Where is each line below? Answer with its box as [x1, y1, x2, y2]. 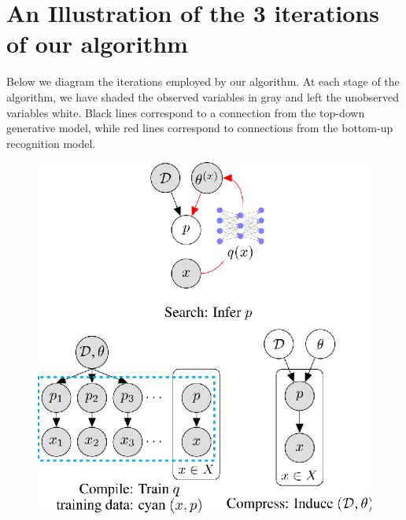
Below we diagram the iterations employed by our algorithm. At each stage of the [6, 73, 400, 90]
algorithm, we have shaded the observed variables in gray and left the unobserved [6, 88, 400, 105]
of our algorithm [6, 28, 188, 60]
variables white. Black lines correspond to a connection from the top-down [6, 104, 365, 120]
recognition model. [6, 135, 96, 151]
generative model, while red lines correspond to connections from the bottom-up [6, 120, 393, 136]
